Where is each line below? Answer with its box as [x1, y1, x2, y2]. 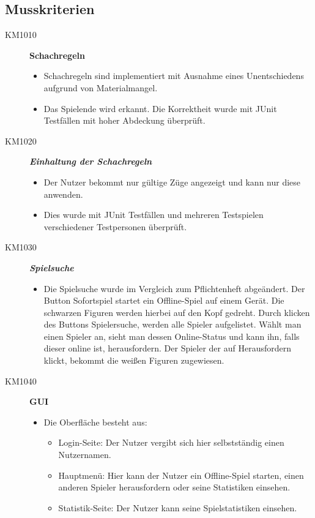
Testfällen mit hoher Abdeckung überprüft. [43, 114, 206, 127]
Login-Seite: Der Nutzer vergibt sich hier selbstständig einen [58, 436, 284, 449]
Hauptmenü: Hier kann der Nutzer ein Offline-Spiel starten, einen [58, 468, 304, 481]
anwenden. [43, 187, 83, 200]
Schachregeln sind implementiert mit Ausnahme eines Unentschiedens [43, 69, 304, 82]
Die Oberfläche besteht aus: [43, 415, 147, 428]
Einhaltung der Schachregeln [29, 155, 152, 168]
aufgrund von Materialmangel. [43, 81, 158, 94]
